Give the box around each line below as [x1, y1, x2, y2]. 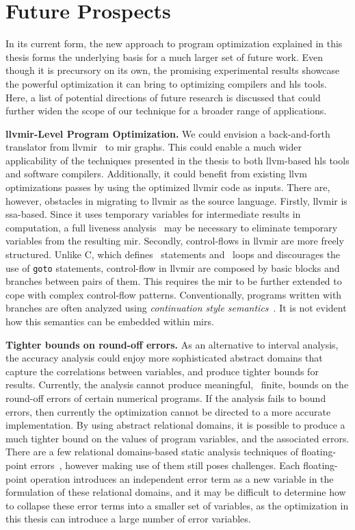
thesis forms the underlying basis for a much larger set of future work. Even [5, 49, 324, 64]
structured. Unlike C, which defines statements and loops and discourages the [5, 247, 341, 262]
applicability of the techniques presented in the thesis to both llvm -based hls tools [5, 153, 350, 167]
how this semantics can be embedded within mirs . [5, 314, 214, 329]
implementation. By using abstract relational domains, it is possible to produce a [5, 418, 345, 432]
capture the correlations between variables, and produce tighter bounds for [5, 364, 319, 378]
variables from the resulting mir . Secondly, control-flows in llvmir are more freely [5, 234, 344, 248]
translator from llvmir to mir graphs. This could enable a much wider [5, 140, 302, 154]
